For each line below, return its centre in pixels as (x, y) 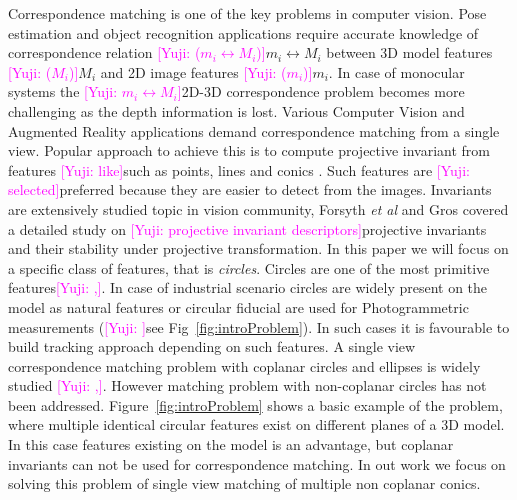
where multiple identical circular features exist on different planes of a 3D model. (256, 424)
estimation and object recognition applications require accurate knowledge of (243, 32)
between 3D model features (409, 52)
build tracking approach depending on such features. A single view (212, 346)
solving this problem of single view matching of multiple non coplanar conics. (244, 483)
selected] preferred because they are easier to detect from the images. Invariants (250, 189)
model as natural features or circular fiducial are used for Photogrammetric (238, 306)
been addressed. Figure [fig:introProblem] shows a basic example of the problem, (255, 404)
